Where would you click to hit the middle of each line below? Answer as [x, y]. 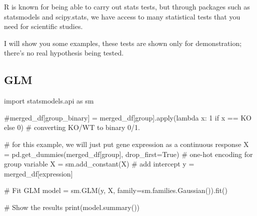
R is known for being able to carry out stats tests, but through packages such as [127, 6]
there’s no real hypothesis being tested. [64, 53]
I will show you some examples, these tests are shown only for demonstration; [123, 43]
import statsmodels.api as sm [49, 101]
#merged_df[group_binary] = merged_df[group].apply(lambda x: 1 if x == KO [128, 117]
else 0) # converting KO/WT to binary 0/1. [72, 127]
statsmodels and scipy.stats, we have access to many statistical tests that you [122, 16]
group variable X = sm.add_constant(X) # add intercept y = [99, 164]
